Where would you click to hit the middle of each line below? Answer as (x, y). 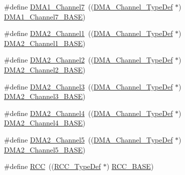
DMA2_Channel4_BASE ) (45, 123)
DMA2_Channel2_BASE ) (45, 69)
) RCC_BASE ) (130, 166)
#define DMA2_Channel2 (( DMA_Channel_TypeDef (88, 60)
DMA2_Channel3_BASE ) (45, 96)
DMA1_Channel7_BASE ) (45, 16)
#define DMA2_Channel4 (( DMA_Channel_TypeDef (88, 113)
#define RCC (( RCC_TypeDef (52, 166)
